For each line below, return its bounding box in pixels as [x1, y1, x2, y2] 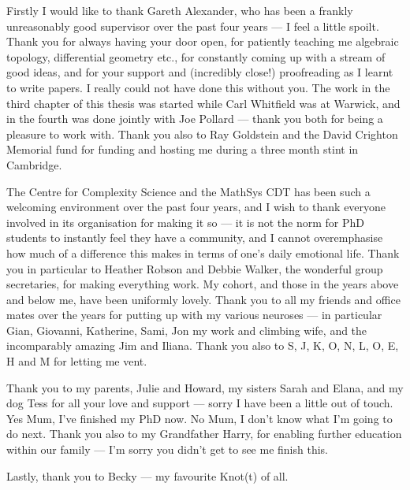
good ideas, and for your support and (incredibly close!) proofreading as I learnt [6, 64, 393, 80]
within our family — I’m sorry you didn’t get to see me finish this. [6, 441, 328, 458]
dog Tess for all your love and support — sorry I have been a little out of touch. [6, 395, 393, 411]
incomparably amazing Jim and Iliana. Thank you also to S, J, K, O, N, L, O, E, [6, 337, 399, 354]
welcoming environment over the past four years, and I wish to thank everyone [6, 199, 386, 215]
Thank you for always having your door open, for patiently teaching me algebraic [6, 33, 399, 50]
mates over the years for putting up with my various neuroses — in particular [6, 306, 382, 323]
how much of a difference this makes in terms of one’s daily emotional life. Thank [6, 244, 400, 261]
